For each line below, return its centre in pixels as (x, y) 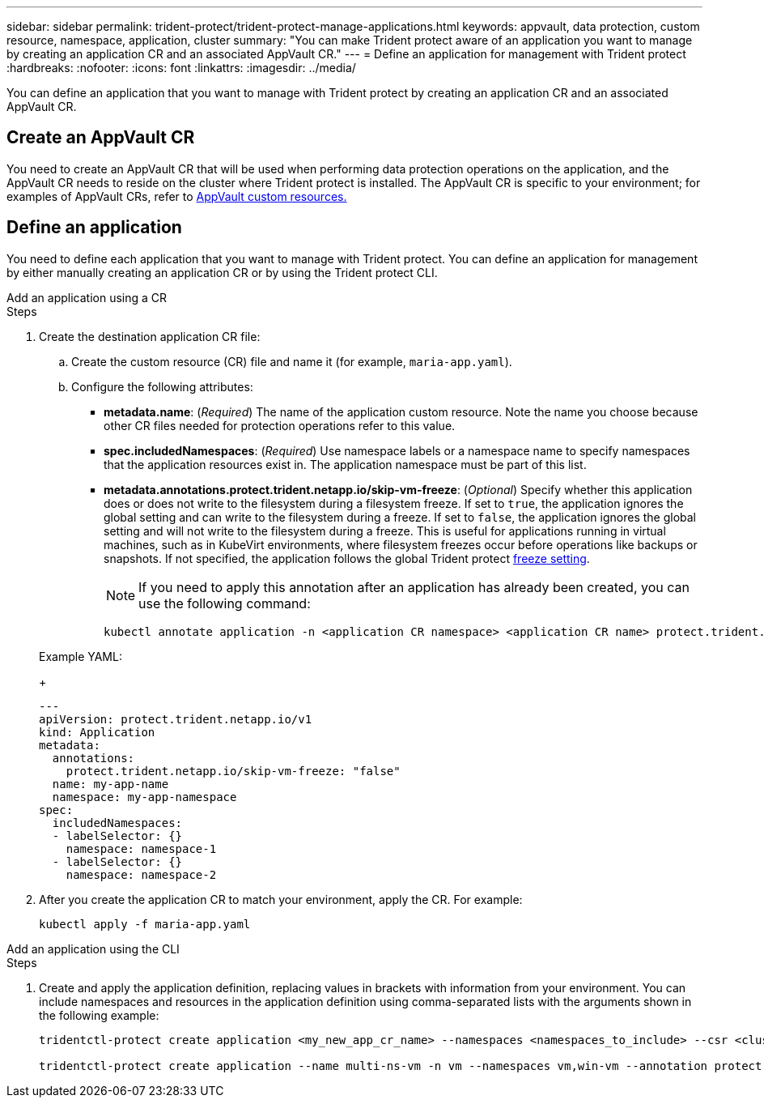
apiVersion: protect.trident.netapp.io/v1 (176, 719)
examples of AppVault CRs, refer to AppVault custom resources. (177, 196)
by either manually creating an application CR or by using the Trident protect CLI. (222, 272)
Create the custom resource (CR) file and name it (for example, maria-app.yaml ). (292, 361)
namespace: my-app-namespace (144, 797)
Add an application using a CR (87, 297)
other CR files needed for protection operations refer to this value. (280, 425)
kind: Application (97, 732)
